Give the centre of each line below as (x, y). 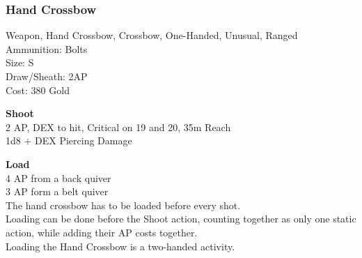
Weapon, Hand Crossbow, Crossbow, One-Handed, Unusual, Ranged (152, 35)
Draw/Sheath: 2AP (47, 76)
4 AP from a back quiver (58, 177)
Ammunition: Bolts (47, 48)
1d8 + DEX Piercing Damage (69, 141)
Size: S (20, 62)
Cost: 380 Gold (38, 90)
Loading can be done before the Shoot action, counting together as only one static (181, 219)
